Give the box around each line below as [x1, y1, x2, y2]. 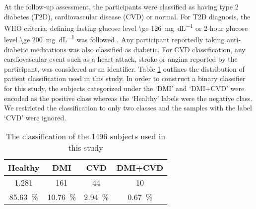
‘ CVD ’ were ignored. [4, 112, 66, 122]
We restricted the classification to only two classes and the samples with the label [4, 103, 252, 113]
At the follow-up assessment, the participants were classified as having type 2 [4, 1, 239, 11]
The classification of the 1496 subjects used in [6, 130, 166, 142]
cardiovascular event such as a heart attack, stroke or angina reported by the [4, 54, 238, 64]
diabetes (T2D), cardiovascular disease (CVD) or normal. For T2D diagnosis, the [4, 11, 251, 21]
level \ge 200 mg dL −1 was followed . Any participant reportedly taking [4, 33, 225, 45]
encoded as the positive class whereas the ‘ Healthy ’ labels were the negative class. [4, 93, 253, 103]
